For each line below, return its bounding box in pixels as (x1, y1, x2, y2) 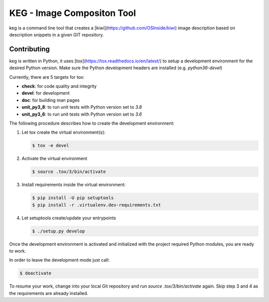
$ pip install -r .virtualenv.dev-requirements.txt (32, 202, 161, 208)
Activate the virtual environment (21, 155, 88, 161)
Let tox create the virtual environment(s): (21, 130, 106, 136)
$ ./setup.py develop (32, 228, 85, 234)
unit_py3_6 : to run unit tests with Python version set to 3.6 (21, 111, 142, 117)
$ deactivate (19, 271, 52, 276)
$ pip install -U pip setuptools (32, 195, 114, 201)
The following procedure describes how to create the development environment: (9, 120, 174, 126)
